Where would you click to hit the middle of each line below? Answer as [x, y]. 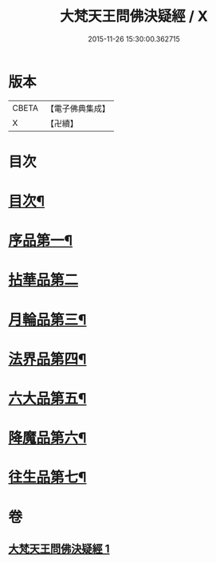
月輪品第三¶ [47, 319]
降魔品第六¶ [47, 438]
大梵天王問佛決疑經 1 [59, 548]
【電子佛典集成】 [78, 108]
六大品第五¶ [47, 399]
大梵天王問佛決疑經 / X [134, 16]
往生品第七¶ [47, 477]
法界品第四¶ [47, 359]
